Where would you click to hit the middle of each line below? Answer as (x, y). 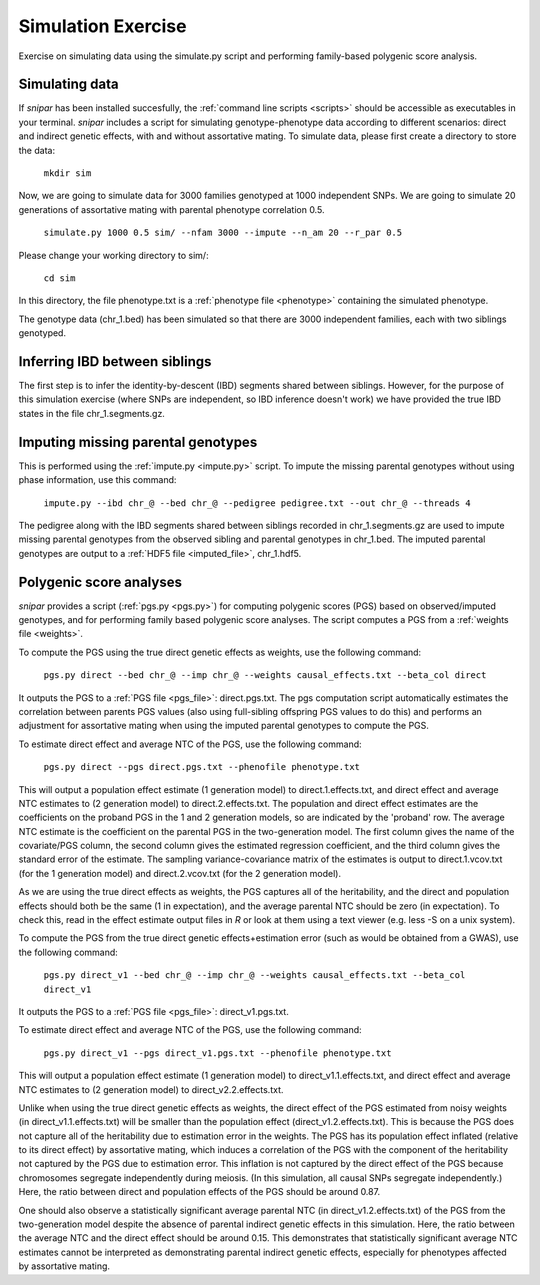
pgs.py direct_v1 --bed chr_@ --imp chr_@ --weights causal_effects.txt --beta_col (254, 975)
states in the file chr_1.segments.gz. (91, 413)
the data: (36, 150)
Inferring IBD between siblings (115, 361)
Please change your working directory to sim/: (113, 255)
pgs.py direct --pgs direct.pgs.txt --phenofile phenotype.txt (201, 767)
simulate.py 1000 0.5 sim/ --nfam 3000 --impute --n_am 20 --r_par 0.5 (223, 233)
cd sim (59, 278)
